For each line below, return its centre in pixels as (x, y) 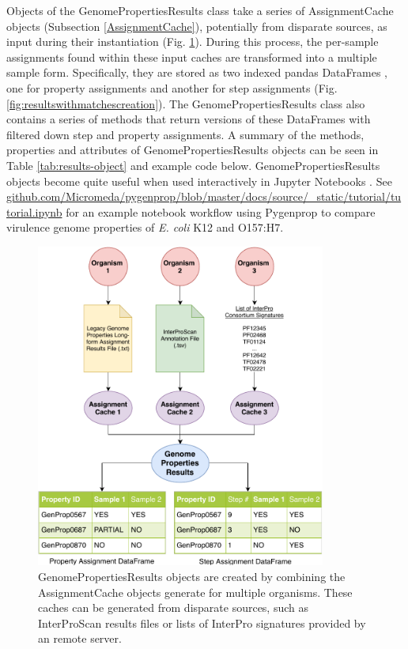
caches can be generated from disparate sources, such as (174, 607)
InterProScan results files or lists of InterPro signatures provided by (202, 623)
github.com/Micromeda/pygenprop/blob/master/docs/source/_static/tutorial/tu (204, 196)
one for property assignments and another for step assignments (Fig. (172, 87)
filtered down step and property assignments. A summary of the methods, (185, 134)
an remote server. (80, 638)
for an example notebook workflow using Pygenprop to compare (221, 211)
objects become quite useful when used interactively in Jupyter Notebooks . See (199, 181)
